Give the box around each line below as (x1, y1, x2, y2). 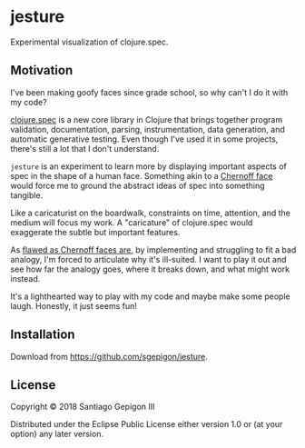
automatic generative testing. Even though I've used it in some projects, (10, 134, 279, 144)
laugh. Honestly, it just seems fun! (10, 300, 137, 311)
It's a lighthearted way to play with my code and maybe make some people (10, 291, 290, 302)
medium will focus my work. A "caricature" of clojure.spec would (10, 216, 253, 228)
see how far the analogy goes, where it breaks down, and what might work (10, 264, 290, 274)
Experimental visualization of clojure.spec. (10, 36, 169, 47)
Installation (10, 327, 75, 343)
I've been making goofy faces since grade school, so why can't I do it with (10, 86, 289, 97)
